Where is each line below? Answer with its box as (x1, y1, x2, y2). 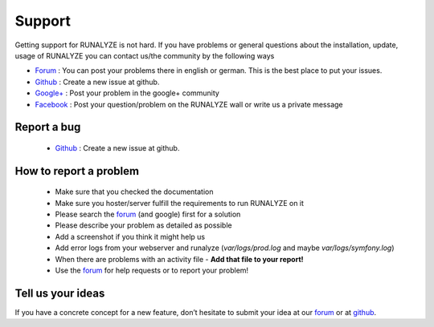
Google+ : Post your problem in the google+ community (35, 88, 220, 98)
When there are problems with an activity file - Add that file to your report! (55, 254, 305, 264)
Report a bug (14, 120, 81, 134)
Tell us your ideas (14, 286, 105, 300)
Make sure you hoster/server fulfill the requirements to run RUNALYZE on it (55, 198, 305, 208)
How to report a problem (14, 164, 140, 178)
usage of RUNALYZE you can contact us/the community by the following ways (14, 50, 275, 60)
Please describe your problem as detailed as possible (55, 220, 232, 230)
